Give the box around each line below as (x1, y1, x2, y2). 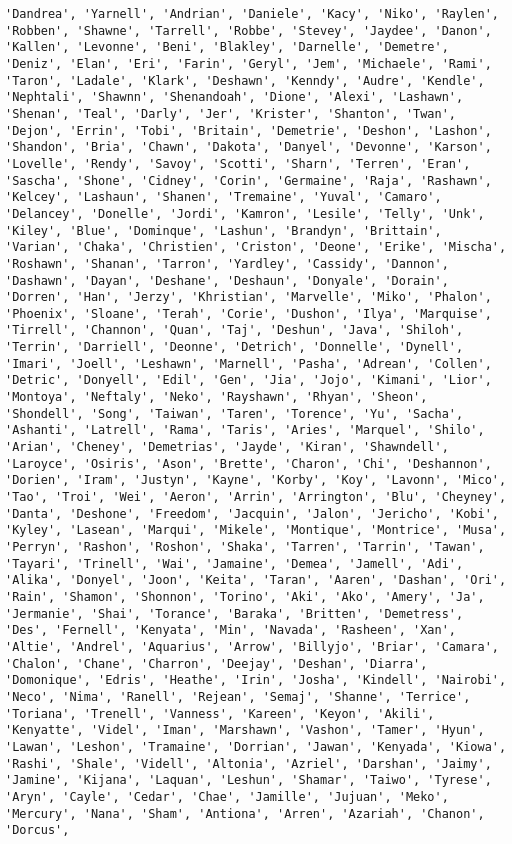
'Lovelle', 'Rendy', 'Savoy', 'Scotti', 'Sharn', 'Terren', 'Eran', (5, 156, 471, 171)
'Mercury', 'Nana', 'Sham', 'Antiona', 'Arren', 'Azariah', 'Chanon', (5, 806, 485, 821)
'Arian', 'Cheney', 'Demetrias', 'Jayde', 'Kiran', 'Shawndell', (5, 440, 449, 455)
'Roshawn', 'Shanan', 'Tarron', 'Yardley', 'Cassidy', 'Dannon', (5, 256, 449, 271)
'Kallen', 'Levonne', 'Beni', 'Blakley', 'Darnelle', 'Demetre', (5, 40, 449, 55)
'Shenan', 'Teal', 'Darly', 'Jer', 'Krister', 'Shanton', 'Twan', (5, 106, 457, 121)
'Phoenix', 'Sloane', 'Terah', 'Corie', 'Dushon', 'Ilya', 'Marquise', (5, 306, 492, 321)
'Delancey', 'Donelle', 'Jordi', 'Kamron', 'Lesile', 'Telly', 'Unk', (5, 206, 485, 221)
